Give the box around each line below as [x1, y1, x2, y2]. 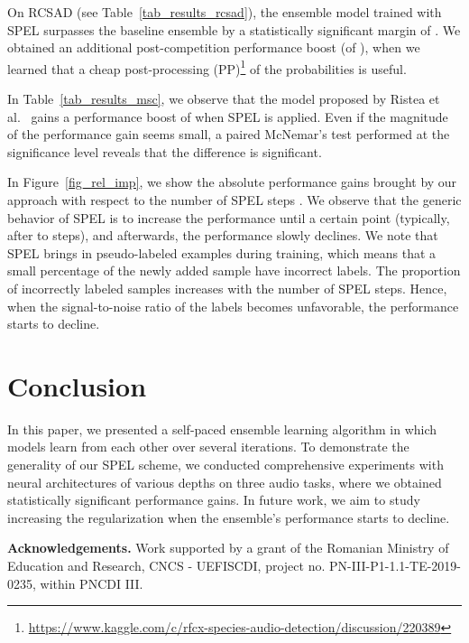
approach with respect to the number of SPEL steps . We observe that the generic [7, 191, 462, 209]
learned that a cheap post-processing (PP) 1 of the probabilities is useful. [7, 56, 407, 78]
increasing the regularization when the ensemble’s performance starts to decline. [7, 508, 450, 527]
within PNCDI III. [40, 573, 143, 592]
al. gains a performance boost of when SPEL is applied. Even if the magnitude [7, 107, 448, 126]
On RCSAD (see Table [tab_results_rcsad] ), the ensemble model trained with [7, 3, 442, 21]
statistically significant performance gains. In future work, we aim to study [7, 490, 420, 509]
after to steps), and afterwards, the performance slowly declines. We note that [7, 226, 438, 245]
